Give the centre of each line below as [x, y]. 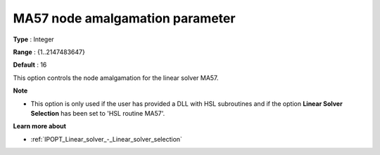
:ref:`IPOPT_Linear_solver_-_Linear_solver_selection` [107, 139]
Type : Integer [33, 39]
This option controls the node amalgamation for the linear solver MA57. [116, 78]
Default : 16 [30, 65]
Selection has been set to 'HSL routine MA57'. [98, 113]
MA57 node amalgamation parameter [124, 18]
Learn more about [40, 126]
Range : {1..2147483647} [49, 52]
